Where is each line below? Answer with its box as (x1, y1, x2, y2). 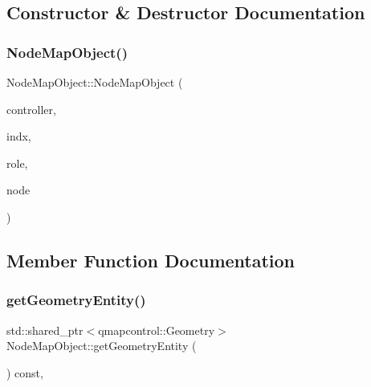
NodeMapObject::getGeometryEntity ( (6, 337, 197, 354)
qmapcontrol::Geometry (98, 321, 215, 338)
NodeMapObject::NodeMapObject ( (6, 74, 183, 90)
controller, (6, 100, 56, 117)
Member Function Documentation (6, 247, 296, 272)
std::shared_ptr (6, 321, 84, 338)
